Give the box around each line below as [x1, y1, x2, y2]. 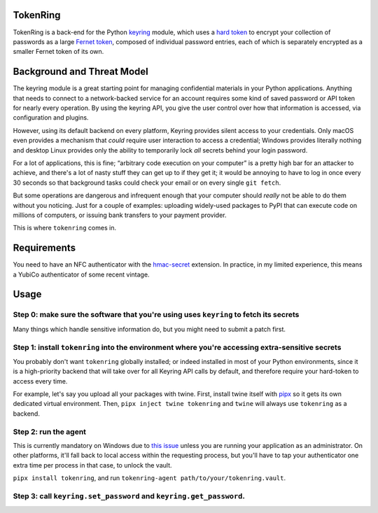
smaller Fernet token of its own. [13, 48, 104, 56]
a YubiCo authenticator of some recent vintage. [13, 270, 150, 279]
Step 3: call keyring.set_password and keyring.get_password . [13, 491, 245, 500]
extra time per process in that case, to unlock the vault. [13, 461, 172, 469]
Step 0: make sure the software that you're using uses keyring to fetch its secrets [13, 310, 300, 320]
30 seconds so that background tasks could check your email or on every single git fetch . [13, 178, 281, 187]
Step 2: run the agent [13, 427, 87, 437]
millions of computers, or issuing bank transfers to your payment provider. [13, 211, 227, 219]
